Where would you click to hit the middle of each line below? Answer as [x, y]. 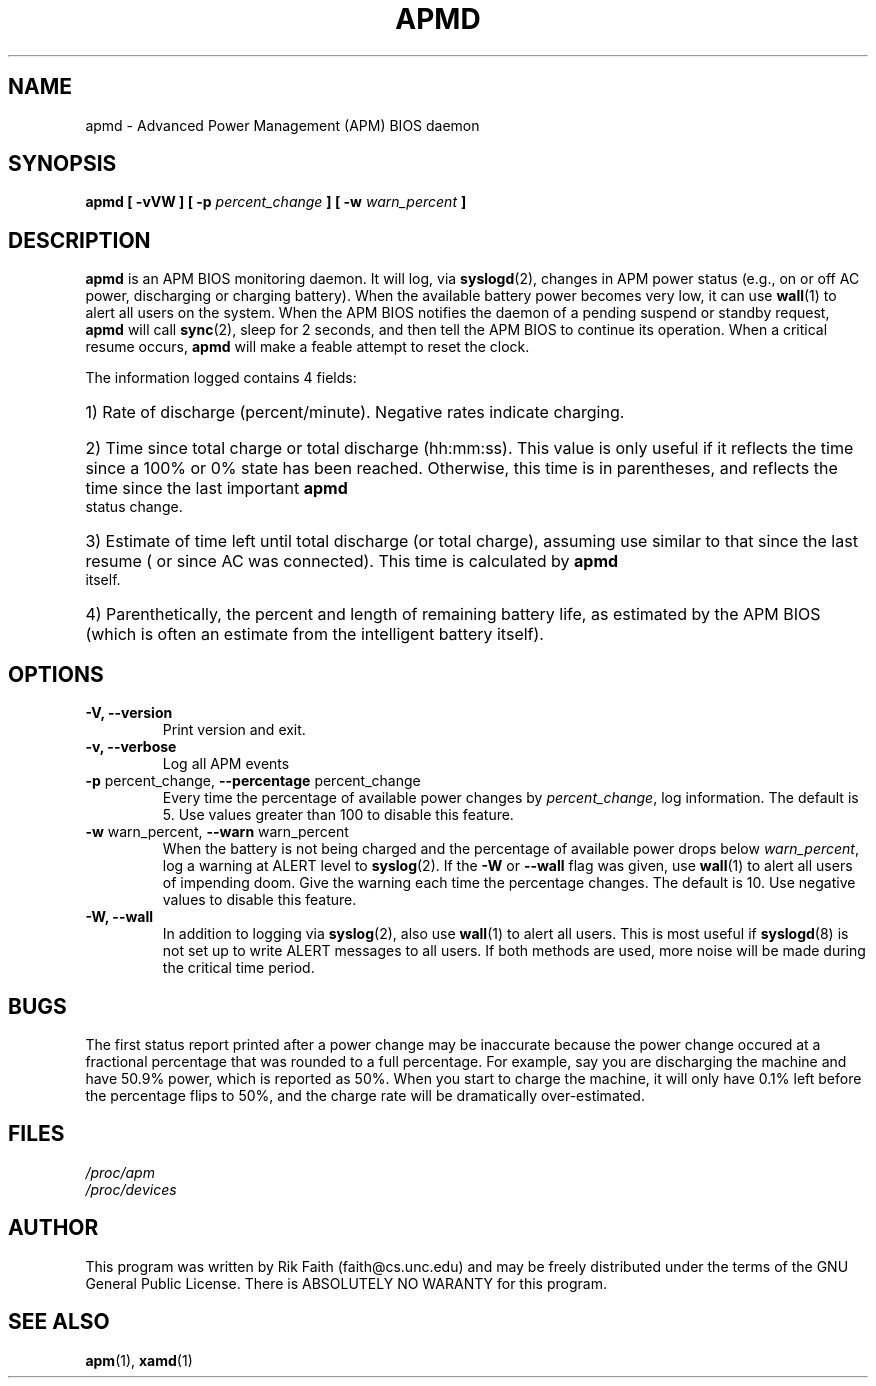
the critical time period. [238, 968]
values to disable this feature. [259, 900]
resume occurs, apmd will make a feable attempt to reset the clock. [307, 347]
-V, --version [129, 713]
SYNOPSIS [62, 164]
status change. [134, 507]
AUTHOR [53, 1228]
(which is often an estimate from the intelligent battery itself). [314, 634]
